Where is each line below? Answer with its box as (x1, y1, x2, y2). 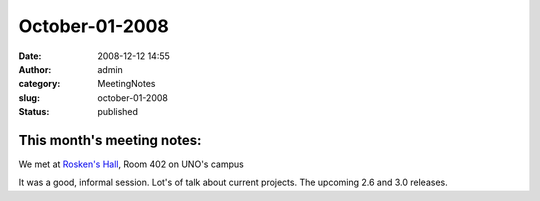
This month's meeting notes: (18, 131, 202, 149)
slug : (18, 91, 40, 104)
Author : (18, 63, 52, 75)
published (97, 106, 139, 118)
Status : (18, 106, 50, 118)
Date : (18, 50, 42, 62)
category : (18, 78, 61, 90)
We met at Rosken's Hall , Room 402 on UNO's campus (18, 158, 244, 170)
